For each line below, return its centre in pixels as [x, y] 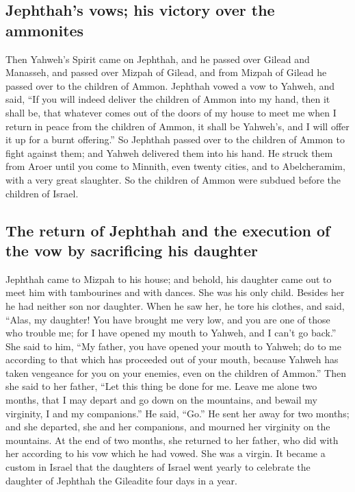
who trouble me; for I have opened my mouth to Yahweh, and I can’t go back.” [171, 333]
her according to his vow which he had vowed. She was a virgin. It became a [166, 453]
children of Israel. [42, 193]
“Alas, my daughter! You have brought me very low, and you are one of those [168, 319]
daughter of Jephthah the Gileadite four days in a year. [121, 480]
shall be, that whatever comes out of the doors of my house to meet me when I [171, 112]
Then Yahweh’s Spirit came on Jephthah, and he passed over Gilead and [158, 59]
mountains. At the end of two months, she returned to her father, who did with [172, 440]
